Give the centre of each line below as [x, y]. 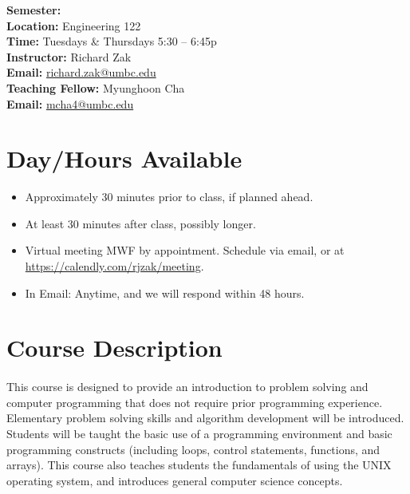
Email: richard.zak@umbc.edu [81, 72]
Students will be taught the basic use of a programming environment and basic [199, 433]
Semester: [34, 10]
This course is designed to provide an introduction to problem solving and [187, 387]
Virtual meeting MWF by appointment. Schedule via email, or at [185, 250]
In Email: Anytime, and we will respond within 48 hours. [165, 292]
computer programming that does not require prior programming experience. [195, 402]
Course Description [114, 348]
